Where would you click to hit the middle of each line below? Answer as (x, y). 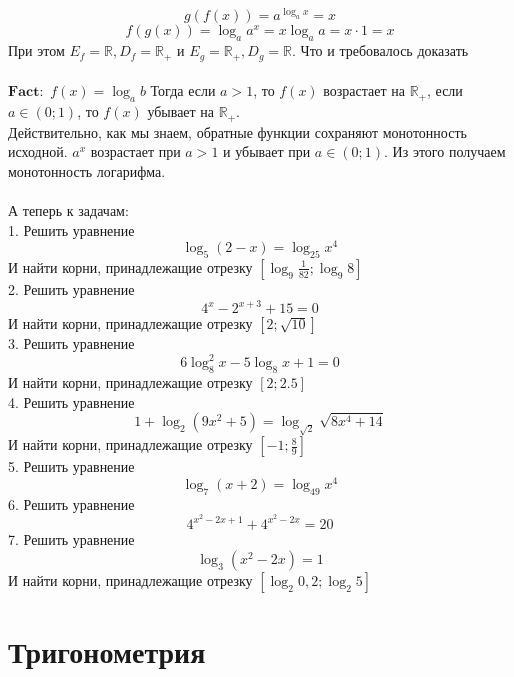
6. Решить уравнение (71, 503)
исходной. (38, 151)
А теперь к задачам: (68, 209)
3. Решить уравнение (71, 343)
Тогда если (183, 90)
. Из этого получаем (445, 151)
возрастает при (135, 151)
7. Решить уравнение (71, 539)
